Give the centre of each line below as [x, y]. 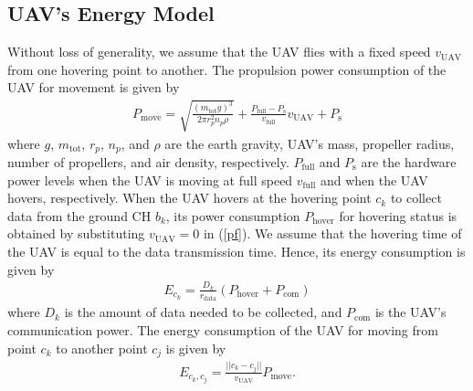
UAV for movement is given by [94, 87]
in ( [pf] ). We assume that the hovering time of [332, 233]
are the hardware [409, 162]
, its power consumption [233, 215]
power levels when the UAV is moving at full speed [150, 180]
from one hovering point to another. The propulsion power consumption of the [227, 69]
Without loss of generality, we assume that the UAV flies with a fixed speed [219, 52]
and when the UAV [374, 180]
